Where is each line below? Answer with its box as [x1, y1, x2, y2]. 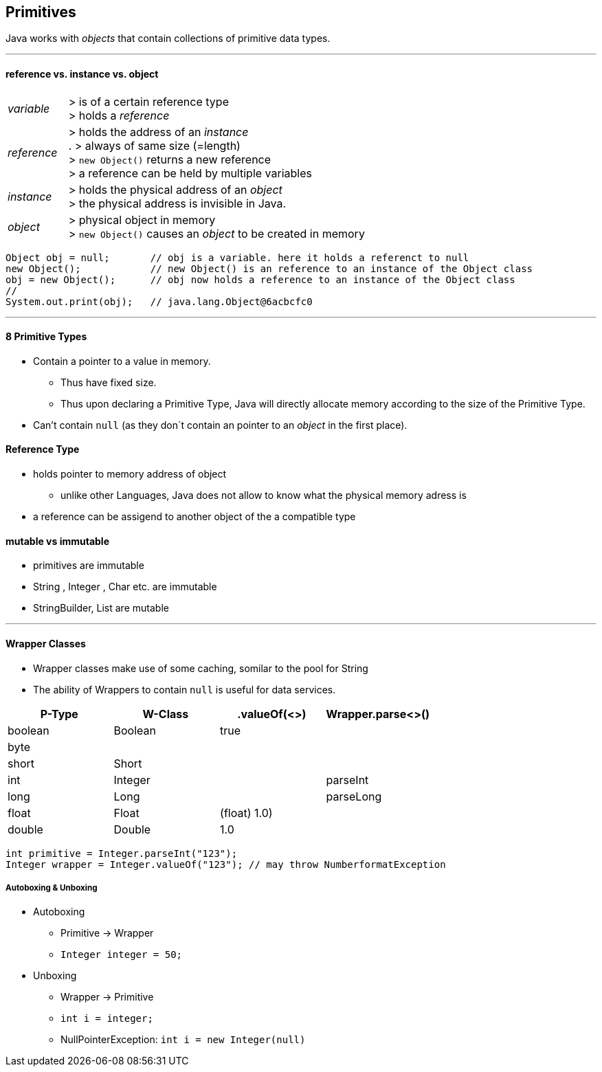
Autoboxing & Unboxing [5, 882, 98, 893]
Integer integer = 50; [60, 949, 183, 961]
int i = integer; [60, 1013, 153, 1025]
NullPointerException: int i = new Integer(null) [60, 1034, 306, 1046]
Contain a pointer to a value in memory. [33, 355, 211, 367]
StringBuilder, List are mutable [33, 602, 169, 614]
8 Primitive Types [5, 331, 87, 343]
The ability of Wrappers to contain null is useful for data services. [33, 683, 336, 695]
